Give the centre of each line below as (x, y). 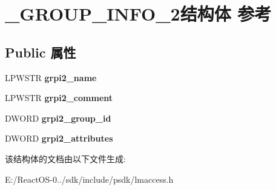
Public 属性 (41, 52)
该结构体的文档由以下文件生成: (65, 158)
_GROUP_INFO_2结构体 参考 (138, 14)
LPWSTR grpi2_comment (59, 98)
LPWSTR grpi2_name (51, 77)
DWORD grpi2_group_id (58, 118)
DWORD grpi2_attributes (59, 138)
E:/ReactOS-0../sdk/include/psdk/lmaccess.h (89, 179)
